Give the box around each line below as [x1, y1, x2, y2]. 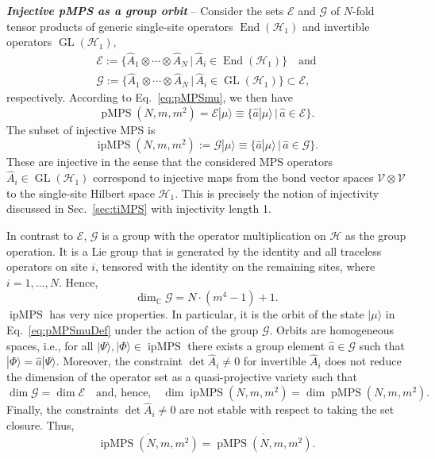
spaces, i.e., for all [6, 337, 94, 353]
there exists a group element [187, 337, 325, 353]
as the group [345, 227, 406, 244]
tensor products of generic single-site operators [6, 17, 233, 34]
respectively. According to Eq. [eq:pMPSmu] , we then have [6, 89, 294, 106]
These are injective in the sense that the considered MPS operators [6, 153, 333, 170]
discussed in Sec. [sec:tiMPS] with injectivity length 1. [6, 200, 271, 217]
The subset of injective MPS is [6, 121, 156, 137]
